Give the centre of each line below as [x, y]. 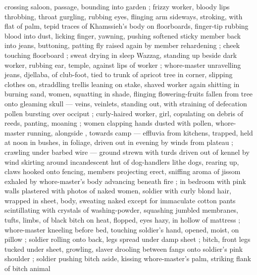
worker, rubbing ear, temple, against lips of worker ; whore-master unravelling [123, 65]
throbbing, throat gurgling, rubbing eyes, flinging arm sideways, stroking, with [124, 16]
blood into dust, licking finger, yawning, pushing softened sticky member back [123, 35]
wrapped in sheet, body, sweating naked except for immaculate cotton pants [120, 200]
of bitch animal [27, 268]
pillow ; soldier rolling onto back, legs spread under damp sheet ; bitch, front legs [128, 239]
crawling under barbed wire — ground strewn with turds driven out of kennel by [127, 152]
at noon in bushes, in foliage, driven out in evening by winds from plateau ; [119, 142]
